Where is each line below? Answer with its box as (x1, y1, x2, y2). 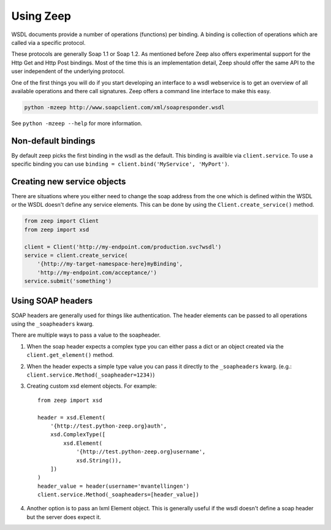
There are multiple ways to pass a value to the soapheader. (11, 331, 161, 339)
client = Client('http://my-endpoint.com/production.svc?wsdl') (24, 243, 222, 250)
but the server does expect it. (26, 513, 101, 521)
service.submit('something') (24, 278, 112, 285)
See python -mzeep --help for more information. (11, 120, 143, 127)
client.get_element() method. (26, 351, 114, 359)
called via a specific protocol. (11, 39, 86, 46)
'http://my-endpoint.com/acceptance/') (37, 269, 158, 276)
